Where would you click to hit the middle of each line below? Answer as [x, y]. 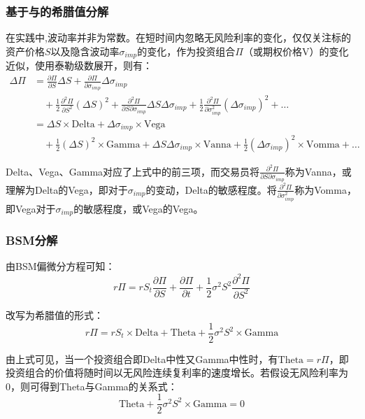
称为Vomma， [325, 189]
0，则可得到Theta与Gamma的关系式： [92, 386]
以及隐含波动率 [85, 51]
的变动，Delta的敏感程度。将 [211, 189]
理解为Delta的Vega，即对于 [67, 189]
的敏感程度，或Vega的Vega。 [138, 208]
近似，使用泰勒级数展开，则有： [79, 65]
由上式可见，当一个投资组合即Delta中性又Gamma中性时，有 [142, 358]
